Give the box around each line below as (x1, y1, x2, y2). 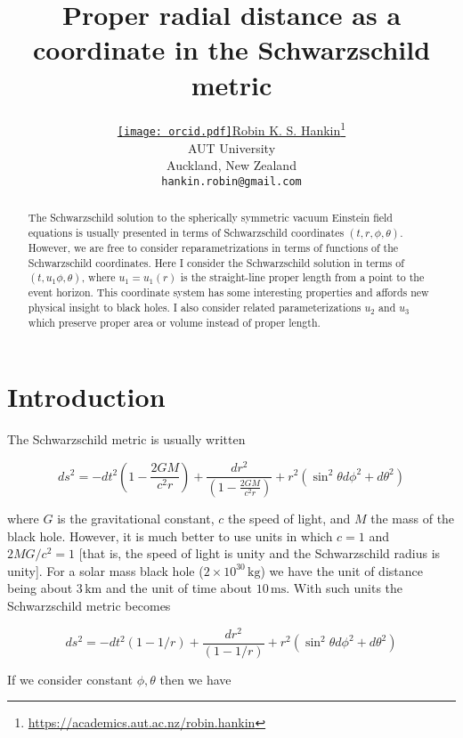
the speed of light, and (227, 508, 351, 527)
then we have (159, 669, 231, 688)
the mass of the (370, 508, 455, 527)
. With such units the (286, 579, 403, 597)
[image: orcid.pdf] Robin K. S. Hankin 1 (117, 118, 346, 140)
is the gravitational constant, (57, 508, 215, 527)
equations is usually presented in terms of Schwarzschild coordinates (28, 225, 345, 240)
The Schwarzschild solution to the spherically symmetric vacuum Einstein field (28, 210, 393, 225)
